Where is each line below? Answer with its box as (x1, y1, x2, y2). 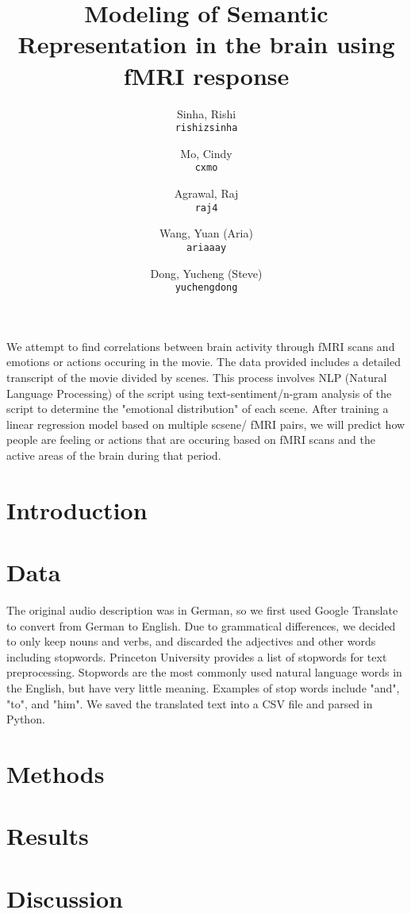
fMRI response (123, 59, 290, 91)
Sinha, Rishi (176, 105, 236, 121)
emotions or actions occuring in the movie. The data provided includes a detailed (6, 353, 401, 370)
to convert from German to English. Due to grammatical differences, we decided (6, 617, 396, 634)
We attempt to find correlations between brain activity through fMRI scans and (6, 337, 395, 354)
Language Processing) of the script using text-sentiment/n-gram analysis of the (6, 384, 392, 401)
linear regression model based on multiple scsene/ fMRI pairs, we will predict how (6, 415, 405, 432)
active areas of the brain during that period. (6, 446, 221, 463)
